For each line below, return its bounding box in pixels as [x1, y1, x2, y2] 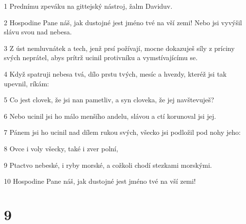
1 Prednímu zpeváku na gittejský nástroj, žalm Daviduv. [4, 1, 173, 11]
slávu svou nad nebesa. [4, 27, 72, 37]
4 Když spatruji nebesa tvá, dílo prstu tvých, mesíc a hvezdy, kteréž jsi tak [4, 68, 227, 79]
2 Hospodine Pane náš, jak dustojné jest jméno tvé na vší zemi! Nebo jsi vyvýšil [4, 17, 242, 27]
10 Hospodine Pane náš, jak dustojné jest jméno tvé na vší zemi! [4, 176, 196, 186]
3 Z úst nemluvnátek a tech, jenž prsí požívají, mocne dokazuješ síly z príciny [4, 43, 235, 53]
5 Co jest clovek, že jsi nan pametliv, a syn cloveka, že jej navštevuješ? [4, 95, 214, 105]
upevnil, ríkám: [4, 78, 49, 88]
